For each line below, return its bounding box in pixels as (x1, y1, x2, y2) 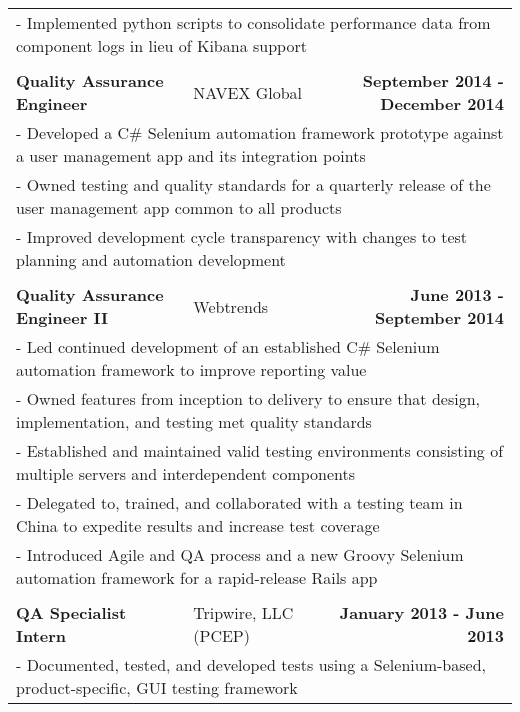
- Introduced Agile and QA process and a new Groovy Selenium (16, 543, 464, 566)
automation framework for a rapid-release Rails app (16, 566, 378, 589)
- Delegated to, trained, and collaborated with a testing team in (16, 491, 463, 514)
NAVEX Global (193, 80, 303, 104)
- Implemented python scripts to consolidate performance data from (16, 11, 491, 34)
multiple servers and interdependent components (16, 462, 356, 485)
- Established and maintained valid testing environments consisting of (16, 439, 504, 462)
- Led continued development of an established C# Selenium (16, 335, 440, 358)
